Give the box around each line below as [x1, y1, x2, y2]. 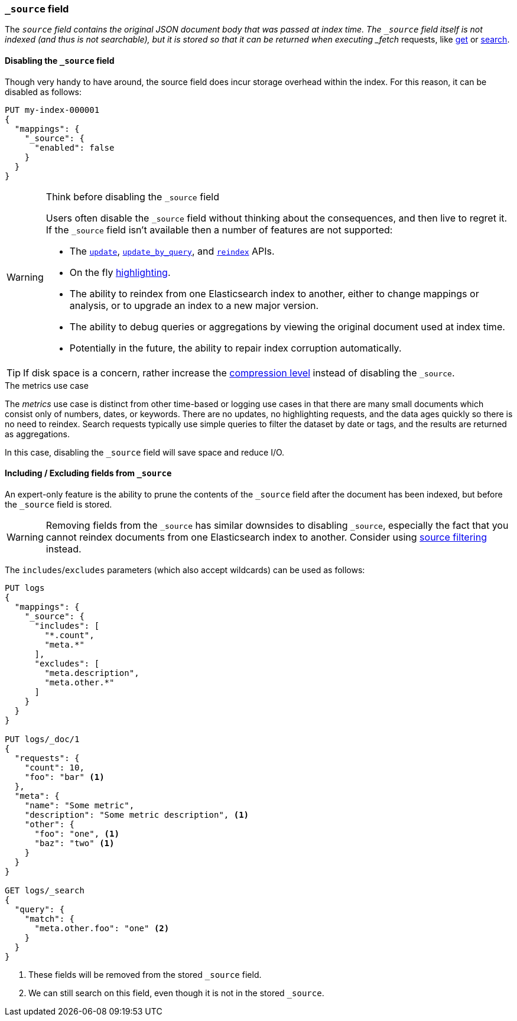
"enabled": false [34, 142, 115, 152]
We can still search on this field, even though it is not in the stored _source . [28, 987, 324, 998]
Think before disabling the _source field [45, 190, 219, 203]
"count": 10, [24, 762, 84, 772]
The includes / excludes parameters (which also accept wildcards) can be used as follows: [5, 564, 365, 575]
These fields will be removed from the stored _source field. [28, 969, 262, 980]
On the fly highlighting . [69, 266, 171, 278]
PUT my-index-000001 [5, 105, 100, 115]
